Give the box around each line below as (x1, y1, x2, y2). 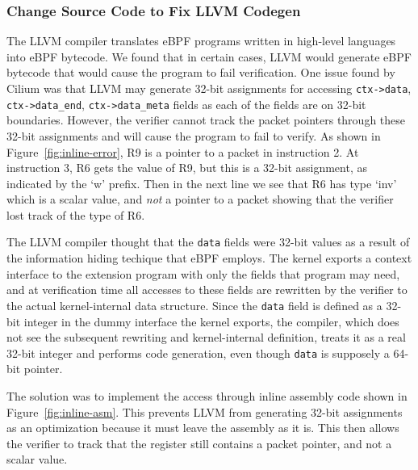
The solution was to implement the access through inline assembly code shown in (6, 388, 408, 404)
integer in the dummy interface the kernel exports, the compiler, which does (23, 313, 399, 329)
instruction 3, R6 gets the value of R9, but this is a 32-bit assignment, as (6, 159, 367, 176)
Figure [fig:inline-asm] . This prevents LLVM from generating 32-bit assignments (6, 403, 403, 420)
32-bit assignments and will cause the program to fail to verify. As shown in (6, 127, 381, 144)
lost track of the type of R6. (6, 206, 145, 223)
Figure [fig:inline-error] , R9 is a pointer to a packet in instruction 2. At (6, 143, 359, 160)
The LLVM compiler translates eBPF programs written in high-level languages (6, 32, 396, 49)
